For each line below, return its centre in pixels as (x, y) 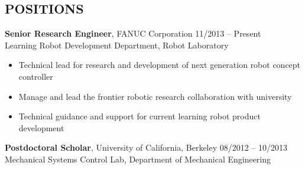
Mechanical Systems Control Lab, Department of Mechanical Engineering (138, 159)
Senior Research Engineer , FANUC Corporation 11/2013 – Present (133, 33)
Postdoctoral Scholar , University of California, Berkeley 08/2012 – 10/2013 (146, 147)
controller (36, 76)
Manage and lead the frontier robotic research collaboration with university (155, 96)
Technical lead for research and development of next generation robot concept (160, 65)
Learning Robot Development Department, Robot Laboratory (117, 45)
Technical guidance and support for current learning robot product (139, 116)
